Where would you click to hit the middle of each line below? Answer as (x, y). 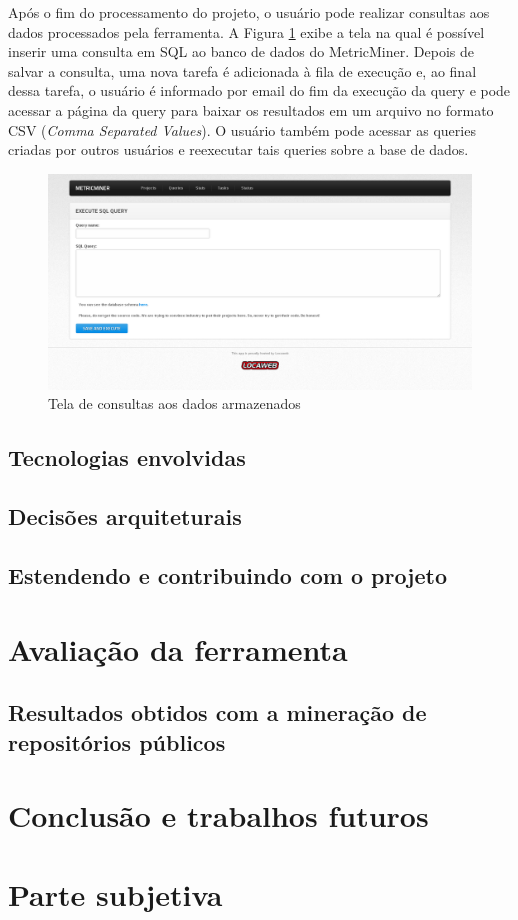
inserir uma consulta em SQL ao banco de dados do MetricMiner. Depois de (241, 51)
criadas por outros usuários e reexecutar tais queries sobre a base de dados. (238, 149)
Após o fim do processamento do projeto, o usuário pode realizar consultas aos (249, 12)
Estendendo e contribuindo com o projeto (228, 575)
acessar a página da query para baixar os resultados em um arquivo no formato (251, 109)
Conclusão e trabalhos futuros (218, 815)
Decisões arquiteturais (125, 516)
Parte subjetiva (115, 893)
